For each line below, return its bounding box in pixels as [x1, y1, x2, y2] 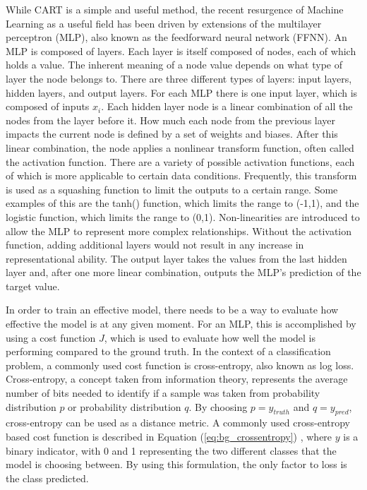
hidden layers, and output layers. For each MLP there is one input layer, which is [6, 85, 358, 100]
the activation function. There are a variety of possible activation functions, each [6, 154, 355, 169]
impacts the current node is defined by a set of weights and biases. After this [6, 126, 338, 141]
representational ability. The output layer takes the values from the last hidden [6, 251, 347, 265]
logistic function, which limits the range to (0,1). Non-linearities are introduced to [6, 209, 360, 224]
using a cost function [6, 330, 96, 345]
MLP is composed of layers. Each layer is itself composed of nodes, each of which [6, 43, 356, 58]
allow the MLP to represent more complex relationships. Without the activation [6, 223, 351, 238]
